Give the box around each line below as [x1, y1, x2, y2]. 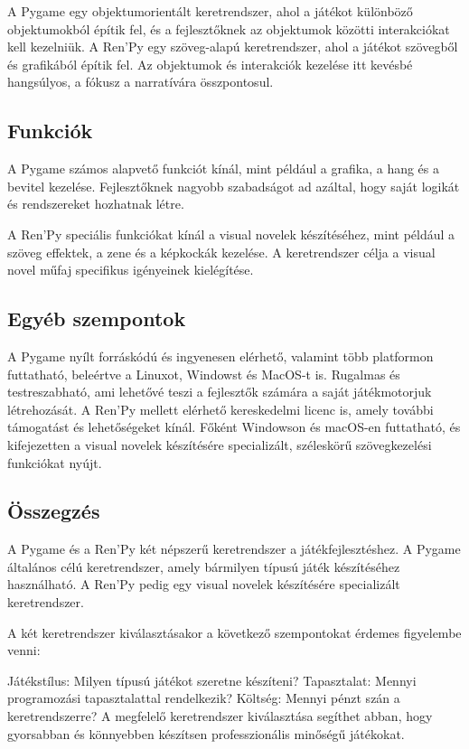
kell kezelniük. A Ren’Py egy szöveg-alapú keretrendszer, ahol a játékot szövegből [7, 37, 458, 56]
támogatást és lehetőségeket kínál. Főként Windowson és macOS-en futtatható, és [7, 417, 461, 436]
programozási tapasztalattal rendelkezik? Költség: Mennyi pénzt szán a [7, 688, 400, 707]
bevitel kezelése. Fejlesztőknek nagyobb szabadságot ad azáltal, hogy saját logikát [7, 176, 460, 195]
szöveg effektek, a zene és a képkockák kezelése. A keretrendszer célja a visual [7, 242, 436, 261]
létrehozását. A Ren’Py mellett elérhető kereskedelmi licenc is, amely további [7, 399, 434, 418]
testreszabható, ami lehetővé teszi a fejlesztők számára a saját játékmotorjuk [7, 382, 432, 401]
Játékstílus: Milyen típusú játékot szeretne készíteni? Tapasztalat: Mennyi [7, 670, 417, 689]
